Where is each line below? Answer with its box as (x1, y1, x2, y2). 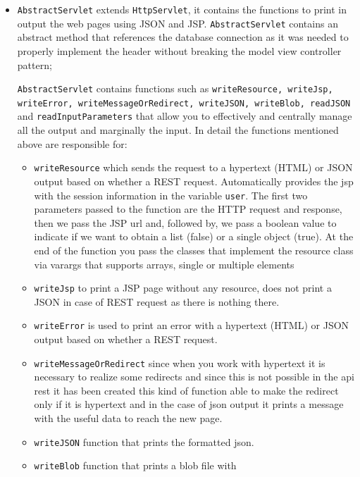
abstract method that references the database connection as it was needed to (17, 30, 349, 44)
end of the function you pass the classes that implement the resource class (34, 242, 354, 257)
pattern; (17, 57, 52, 72)
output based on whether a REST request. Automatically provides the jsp (34, 173, 354, 188)
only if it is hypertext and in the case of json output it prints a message (34, 397, 344, 411)
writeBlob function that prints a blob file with (34, 458, 237, 473)
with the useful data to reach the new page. (34, 411, 223, 426)
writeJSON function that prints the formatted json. (34, 434, 254, 449)
